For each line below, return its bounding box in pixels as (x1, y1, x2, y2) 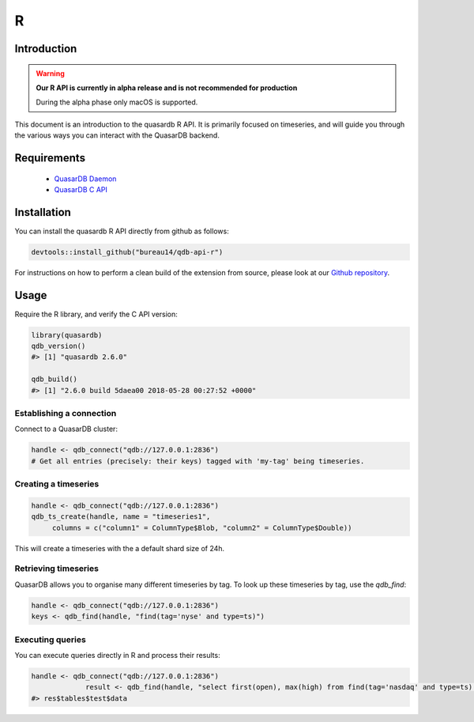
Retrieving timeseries (14, 563, 99, 574)
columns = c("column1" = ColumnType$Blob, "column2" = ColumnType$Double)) (51, 523, 352, 532)
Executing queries (14, 633, 86, 645)
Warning (36, 68, 65, 78)
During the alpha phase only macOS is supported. (36, 97, 198, 107)
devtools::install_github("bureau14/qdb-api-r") (31, 248, 224, 256)
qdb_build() (31, 375, 78, 384)
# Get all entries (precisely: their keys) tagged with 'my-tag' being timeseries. (31, 456, 365, 466)
